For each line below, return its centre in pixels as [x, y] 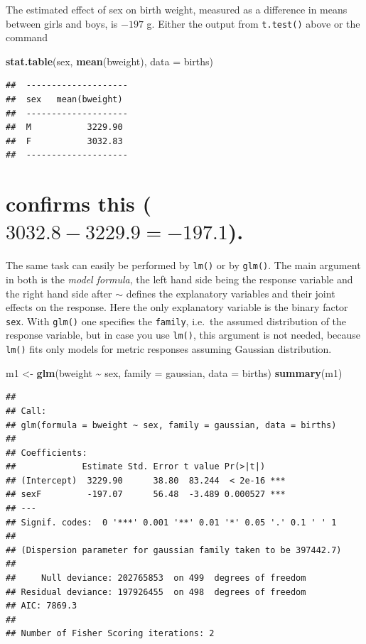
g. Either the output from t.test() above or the [253, 23]
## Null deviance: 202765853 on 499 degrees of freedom [156, 578]
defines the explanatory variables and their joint [231, 293]
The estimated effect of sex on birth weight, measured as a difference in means [177, 9]
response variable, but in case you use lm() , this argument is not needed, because [183, 335]
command [27, 37]
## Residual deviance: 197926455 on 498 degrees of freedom [156, 592]
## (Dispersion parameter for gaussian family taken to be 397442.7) [174, 550]
